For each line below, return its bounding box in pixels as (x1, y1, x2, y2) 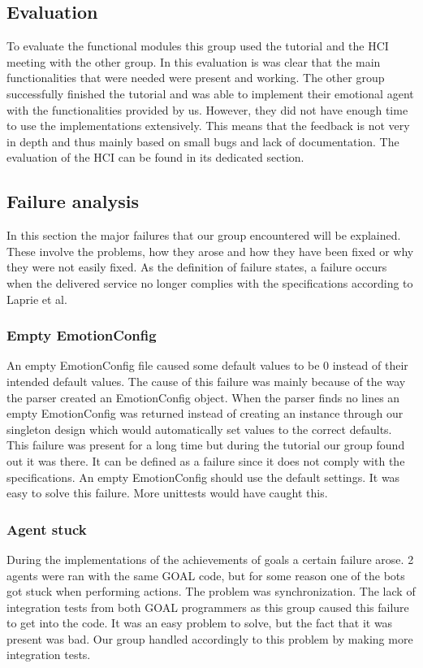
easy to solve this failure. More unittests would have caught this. (6, 484, 328, 501)
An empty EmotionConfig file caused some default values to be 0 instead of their (6, 357, 408, 374)
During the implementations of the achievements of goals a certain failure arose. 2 (6, 550, 414, 567)
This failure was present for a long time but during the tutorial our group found (6, 436, 405, 453)
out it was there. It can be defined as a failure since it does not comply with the (6, 452, 405, 469)
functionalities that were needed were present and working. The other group (6, 69, 385, 86)
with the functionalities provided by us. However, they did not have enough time (6, 101, 408, 118)
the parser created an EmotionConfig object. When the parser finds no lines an (6, 388, 400, 406)
